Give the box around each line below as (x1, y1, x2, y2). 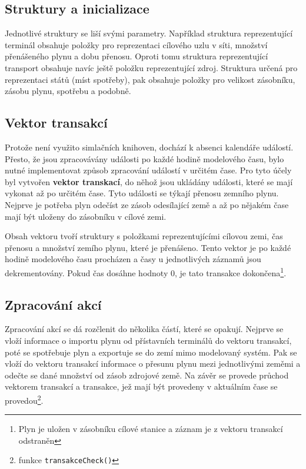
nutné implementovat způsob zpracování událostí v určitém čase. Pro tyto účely (5, 164, 292, 176)
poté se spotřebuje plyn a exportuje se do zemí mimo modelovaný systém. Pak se (5, 346, 297, 358)
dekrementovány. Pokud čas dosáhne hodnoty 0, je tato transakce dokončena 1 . (5, 264, 287, 279)
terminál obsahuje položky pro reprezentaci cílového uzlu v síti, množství (5, 38, 268, 51)
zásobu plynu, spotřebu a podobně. (5, 85, 131, 97)
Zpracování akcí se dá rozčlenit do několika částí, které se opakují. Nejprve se (5, 323, 284, 335)
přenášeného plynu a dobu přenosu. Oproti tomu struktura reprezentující (5, 50, 268, 62)
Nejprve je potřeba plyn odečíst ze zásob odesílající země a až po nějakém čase (5, 198, 289, 210)
